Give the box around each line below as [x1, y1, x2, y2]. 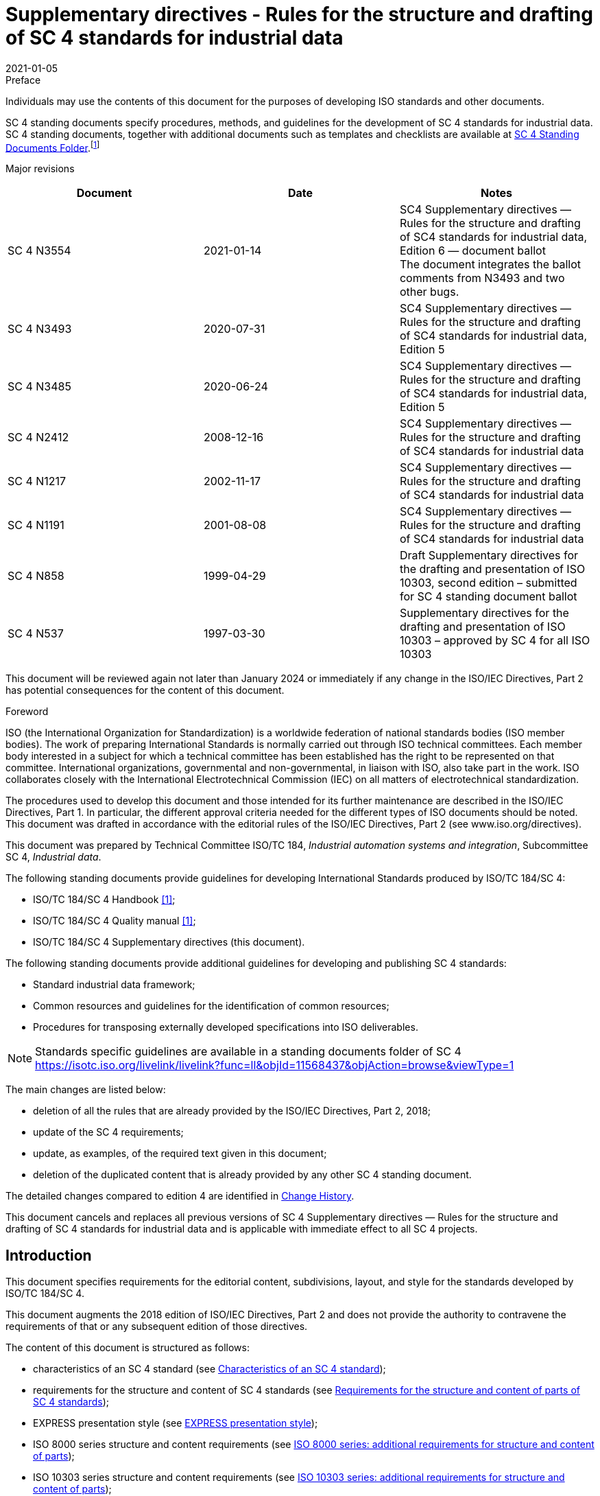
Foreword [5, 705, 49, 718]
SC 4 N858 [8, 569, 64, 583]
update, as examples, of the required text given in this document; [33, 1147, 327, 1160]
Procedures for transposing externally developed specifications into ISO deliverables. [33, 1021, 418, 1033]
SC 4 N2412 [8, 430, 69, 445]
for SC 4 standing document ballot [399, 589, 577, 604]
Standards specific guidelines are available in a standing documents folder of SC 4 [35, 1044, 461, 1059]
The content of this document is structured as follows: [5, 1342, 250, 1354]
